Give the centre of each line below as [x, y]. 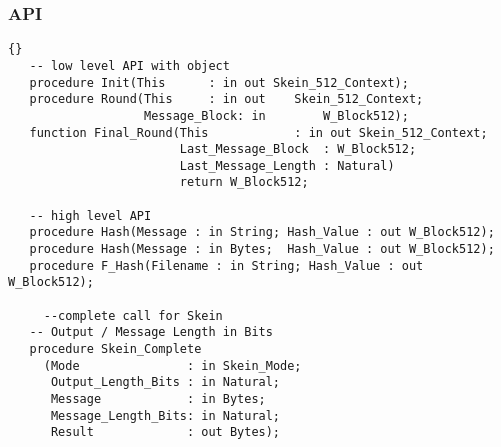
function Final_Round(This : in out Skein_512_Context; [258, 132]
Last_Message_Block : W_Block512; [298, 149]
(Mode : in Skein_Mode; [172, 365]
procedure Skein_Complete [115, 349]
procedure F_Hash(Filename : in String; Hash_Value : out [226, 265]
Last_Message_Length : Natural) [287, 165]
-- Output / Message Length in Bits [151, 332]
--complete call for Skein [133, 315]
